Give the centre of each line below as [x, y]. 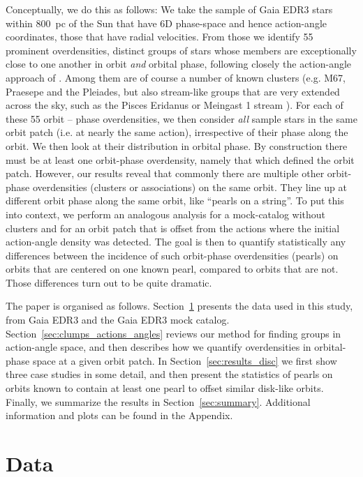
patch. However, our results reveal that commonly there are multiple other [165, 173]
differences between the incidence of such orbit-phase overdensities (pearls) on [172, 255]
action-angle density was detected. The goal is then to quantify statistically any [176, 242]
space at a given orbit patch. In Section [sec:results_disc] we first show [185, 360]
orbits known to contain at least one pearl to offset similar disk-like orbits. [165, 388]
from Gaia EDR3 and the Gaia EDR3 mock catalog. [118, 320]
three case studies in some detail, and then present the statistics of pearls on [169, 374]
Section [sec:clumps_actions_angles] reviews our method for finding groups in [173, 333]
